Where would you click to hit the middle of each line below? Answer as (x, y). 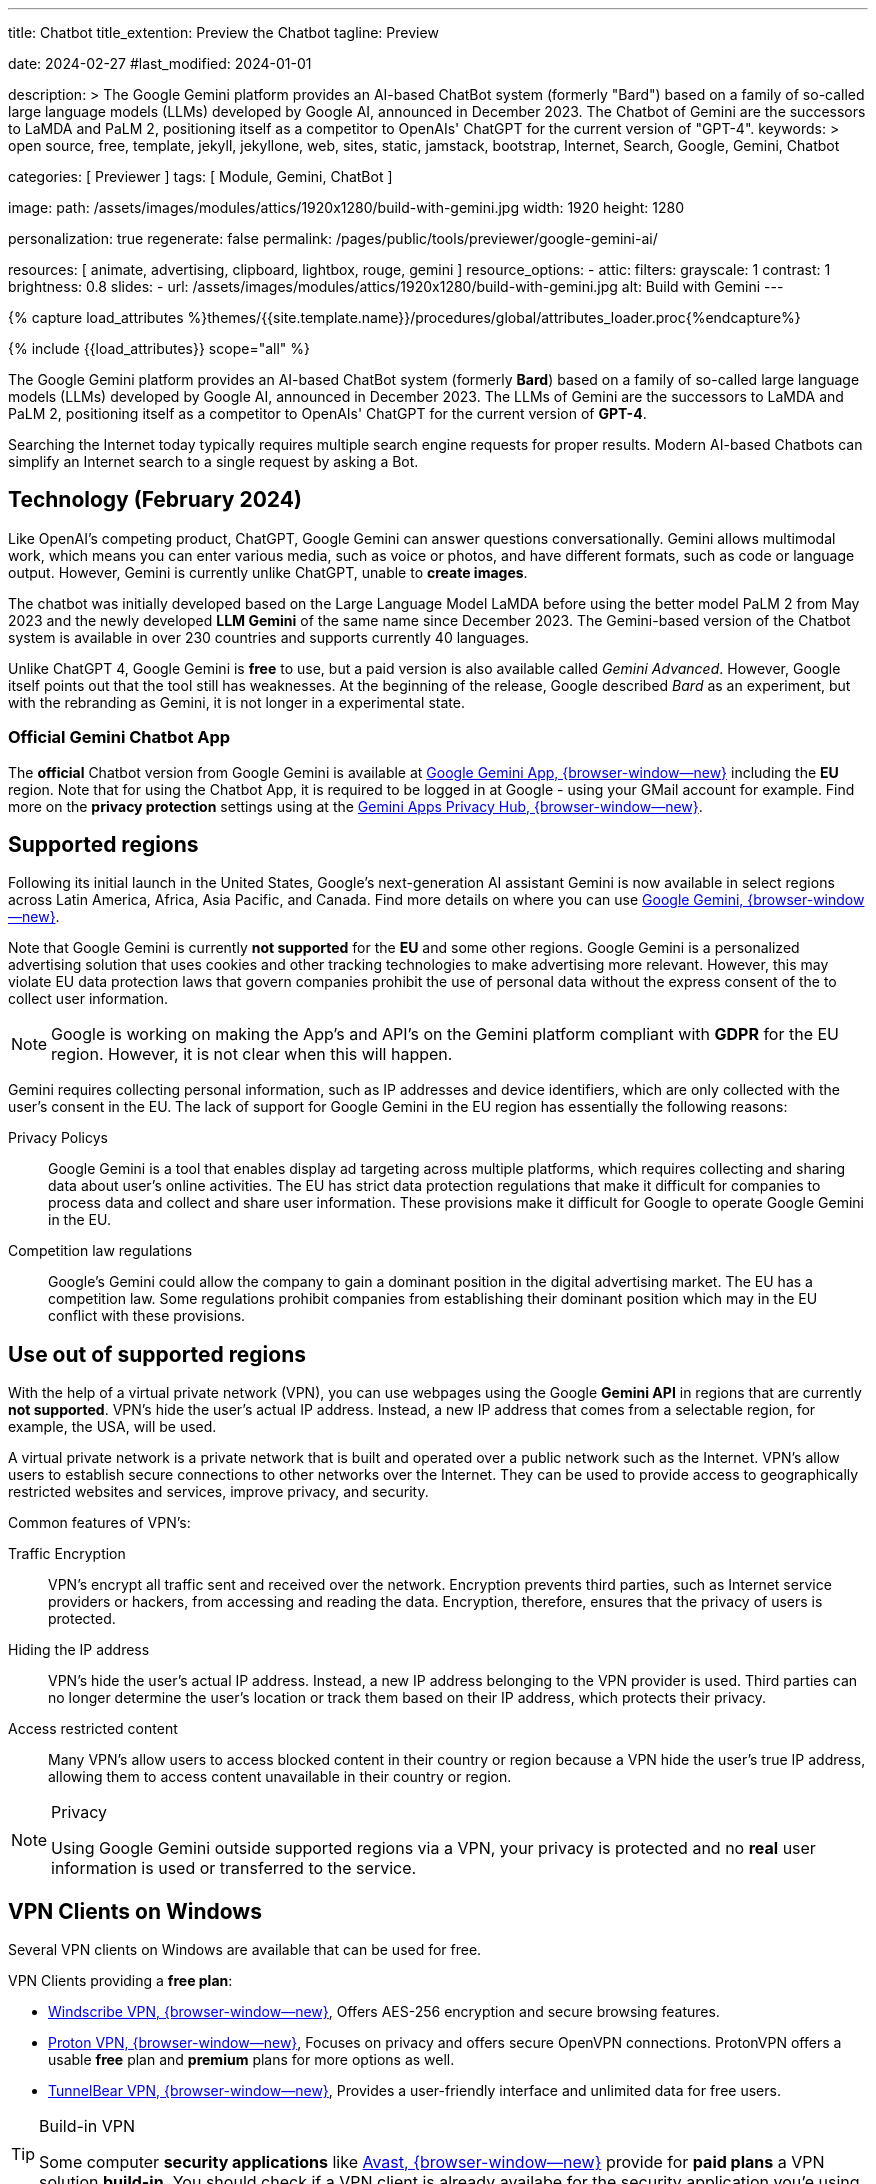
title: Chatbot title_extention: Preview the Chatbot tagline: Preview (223, 32)
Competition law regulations (100, 1251)
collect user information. (88, 999)
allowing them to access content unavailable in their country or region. (280, 1777)
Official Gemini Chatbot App (119, 737)
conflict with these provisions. (147, 1316)
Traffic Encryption (67, 1554)
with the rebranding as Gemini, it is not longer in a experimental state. (236, 702)
